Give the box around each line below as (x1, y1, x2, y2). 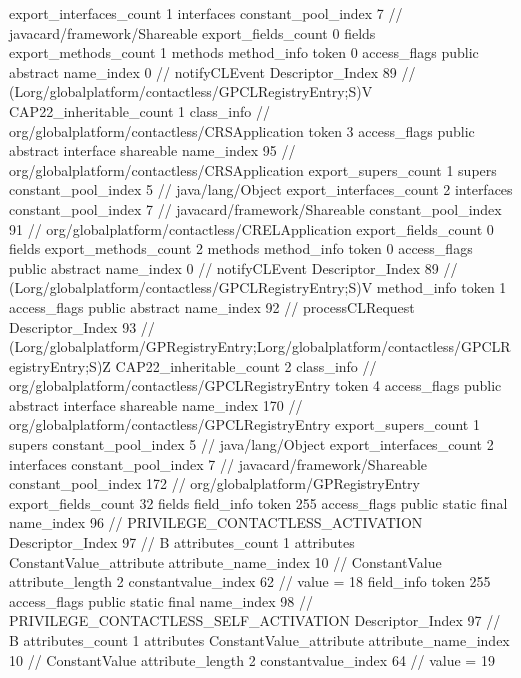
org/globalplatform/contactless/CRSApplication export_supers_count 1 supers (9, 159, 497, 180)
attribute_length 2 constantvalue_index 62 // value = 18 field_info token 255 (9, 571, 491, 592)
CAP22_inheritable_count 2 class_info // (115, 355, 377, 376)
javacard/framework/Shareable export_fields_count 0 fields (9, 22, 376, 43)
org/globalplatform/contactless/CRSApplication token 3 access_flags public (9, 120, 475, 141)
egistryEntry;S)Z (9, 355, 111, 376)
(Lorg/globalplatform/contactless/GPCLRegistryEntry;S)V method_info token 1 (9, 277, 507, 298)
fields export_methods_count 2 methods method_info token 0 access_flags (9, 238, 473, 259)
